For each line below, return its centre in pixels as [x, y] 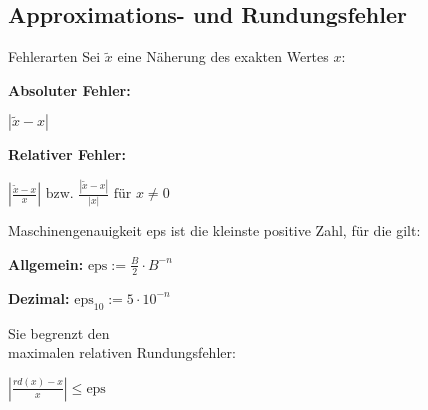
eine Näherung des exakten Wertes [223, 56]
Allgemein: [46, 263]
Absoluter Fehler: [69, 89]
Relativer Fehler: [67, 154]
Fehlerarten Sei [54, 56]
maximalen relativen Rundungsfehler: [122, 352]
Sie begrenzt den [59, 332]
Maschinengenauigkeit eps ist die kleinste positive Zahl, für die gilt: [214, 230]
